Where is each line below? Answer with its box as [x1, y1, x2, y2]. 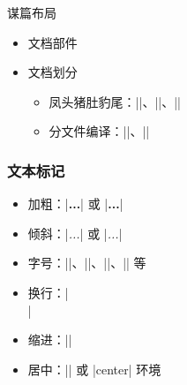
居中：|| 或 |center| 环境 [27, 359, 161, 378]
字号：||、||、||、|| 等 [27, 253, 146, 272]
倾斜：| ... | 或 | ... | [27, 223, 123, 242]
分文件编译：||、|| [49, 122, 150, 140]
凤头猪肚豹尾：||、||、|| [49, 92, 181, 110]
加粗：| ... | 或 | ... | [27, 194, 123, 213]
